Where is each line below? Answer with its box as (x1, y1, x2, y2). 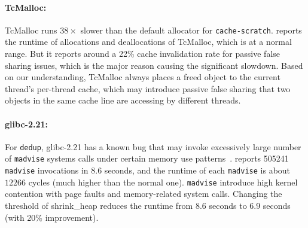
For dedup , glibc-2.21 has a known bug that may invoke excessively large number (5, 140, 301, 153)
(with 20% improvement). (5, 211, 99, 223)
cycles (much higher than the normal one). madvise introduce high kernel (28, 175, 298, 188)
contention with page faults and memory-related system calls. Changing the (5, 187, 282, 200)
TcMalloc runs (5, 23, 57, 36)
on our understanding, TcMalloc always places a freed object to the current (5, 71, 280, 83)
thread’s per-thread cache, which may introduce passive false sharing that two (5, 82, 291, 95)
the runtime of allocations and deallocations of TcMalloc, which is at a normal (5, 35, 292, 48)
